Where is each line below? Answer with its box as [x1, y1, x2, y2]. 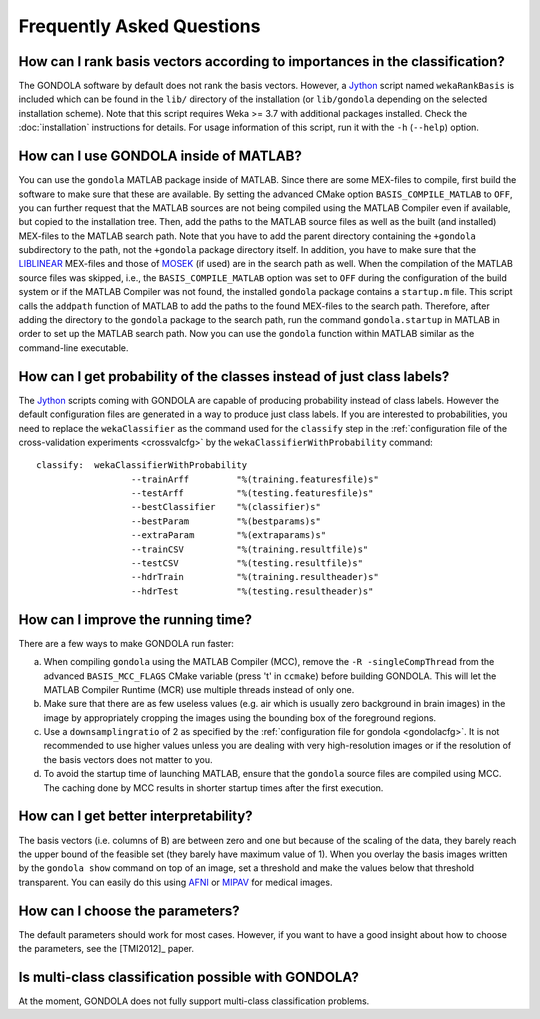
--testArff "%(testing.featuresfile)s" [130, 488, 374, 499]
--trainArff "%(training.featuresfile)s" [130, 473, 379, 485]
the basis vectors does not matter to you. [43, 753, 214, 765]
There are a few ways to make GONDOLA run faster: [18, 637, 235, 649]
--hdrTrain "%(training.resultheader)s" [130, 571, 379, 583]
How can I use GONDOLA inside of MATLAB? [18, 148, 302, 165]
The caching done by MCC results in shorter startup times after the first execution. [43, 781, 384, 794]
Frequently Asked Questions [18, 15, 261, 37]
